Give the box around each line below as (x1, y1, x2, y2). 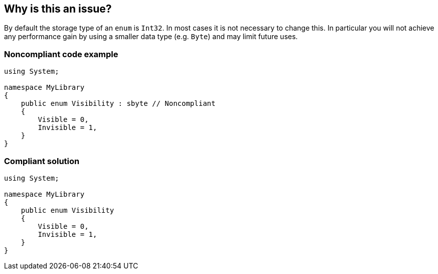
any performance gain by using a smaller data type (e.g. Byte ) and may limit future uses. (4, 32, 298, 41)
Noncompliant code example (4, 49, 118, 59)
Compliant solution (4, 156, 80, 166)
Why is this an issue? (4, 3, 112, 15)
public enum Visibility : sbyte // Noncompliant (21, 99, 216, 108)
